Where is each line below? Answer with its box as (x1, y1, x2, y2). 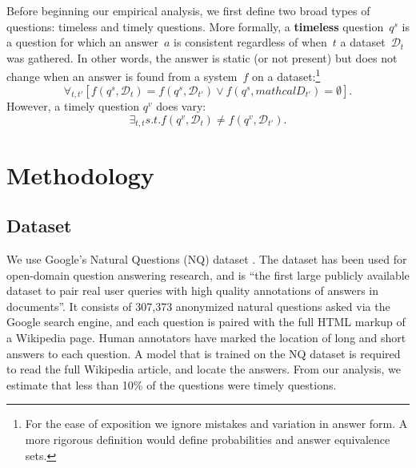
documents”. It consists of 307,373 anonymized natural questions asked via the (6, 297, 390, 314)
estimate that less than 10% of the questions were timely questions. (6, 376, 337, 393)
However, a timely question (6, 98, 140, 115)
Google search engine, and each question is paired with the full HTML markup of (6, 313, 406, 330)
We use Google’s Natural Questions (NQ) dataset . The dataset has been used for (6, 251, 407, 268)
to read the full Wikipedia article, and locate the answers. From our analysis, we (6, 361, 402, 377)
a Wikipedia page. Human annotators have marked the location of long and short (6, 329, 406, 346)
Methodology (6, 158, 154, 191)
